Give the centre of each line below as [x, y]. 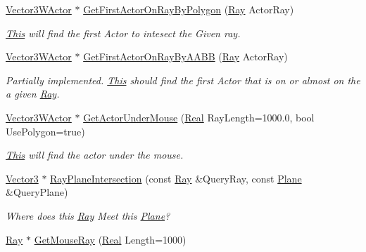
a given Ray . [33, 94]
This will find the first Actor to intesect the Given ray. [123, 33]
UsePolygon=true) [45, 131]
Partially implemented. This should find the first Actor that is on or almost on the [183, 80]
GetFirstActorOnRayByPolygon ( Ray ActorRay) [189, 9]
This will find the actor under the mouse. [95, 155]
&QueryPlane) [37, 192]
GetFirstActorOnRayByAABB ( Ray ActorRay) [185, 57]
